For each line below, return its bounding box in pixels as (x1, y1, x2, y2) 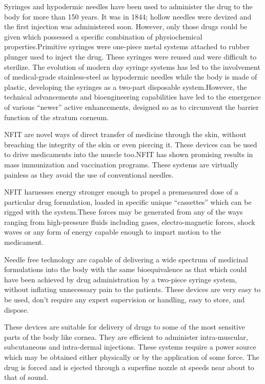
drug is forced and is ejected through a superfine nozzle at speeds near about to (4, 361, 254, 372)
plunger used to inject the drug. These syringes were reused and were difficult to (4, 51, 257, 62)
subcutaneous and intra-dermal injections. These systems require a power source (4, 341, 256, 352)
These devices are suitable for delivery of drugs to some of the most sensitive (4, 321, 246, 332)
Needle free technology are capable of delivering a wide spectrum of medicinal (4, 254, 248, 264)
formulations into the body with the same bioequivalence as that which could (4, 264, 247, 275)
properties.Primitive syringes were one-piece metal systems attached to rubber (4, 41, 250, 52)
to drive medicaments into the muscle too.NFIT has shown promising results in (4, 149, 253, 160)
